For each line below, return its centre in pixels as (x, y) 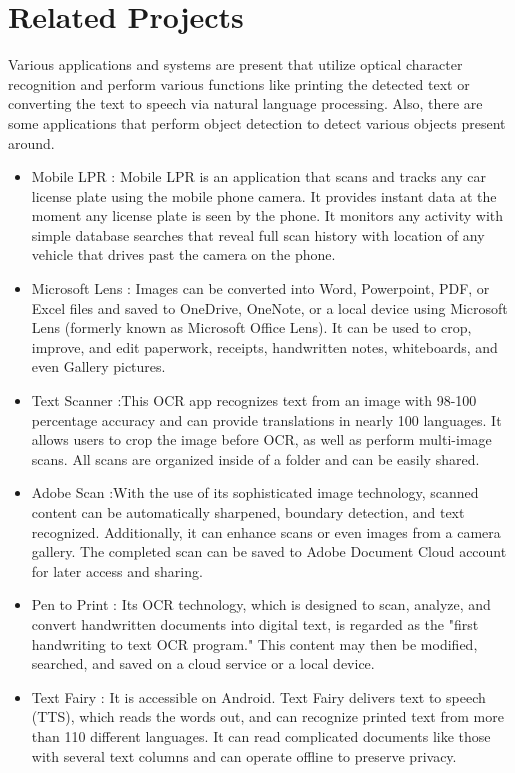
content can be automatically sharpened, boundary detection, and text (248, 512)
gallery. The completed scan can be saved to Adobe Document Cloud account (269, 551)
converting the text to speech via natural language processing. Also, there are (245, 103)
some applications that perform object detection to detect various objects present (257, 122)
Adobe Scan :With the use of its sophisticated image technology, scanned (255, 492)
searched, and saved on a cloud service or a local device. (203, 663)
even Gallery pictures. (98, 366)
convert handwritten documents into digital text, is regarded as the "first (255, 623)
